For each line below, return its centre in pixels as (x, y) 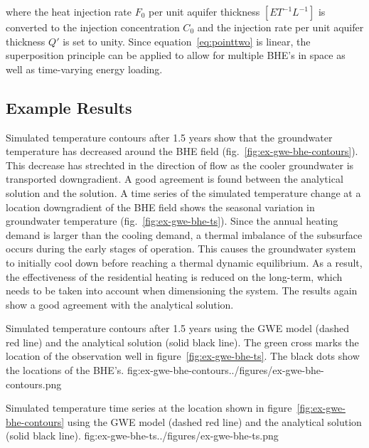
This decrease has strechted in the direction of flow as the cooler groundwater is (180, 165)
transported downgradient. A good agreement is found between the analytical (175, 179)
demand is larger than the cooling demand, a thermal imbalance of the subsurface (184, 234)
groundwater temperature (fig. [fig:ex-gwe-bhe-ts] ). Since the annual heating (172, 221)
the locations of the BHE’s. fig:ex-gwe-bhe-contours (117, 370)
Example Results (69, 107)
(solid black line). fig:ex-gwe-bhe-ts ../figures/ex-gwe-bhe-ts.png (142, 436)
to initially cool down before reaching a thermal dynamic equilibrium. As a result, (184, 262)
